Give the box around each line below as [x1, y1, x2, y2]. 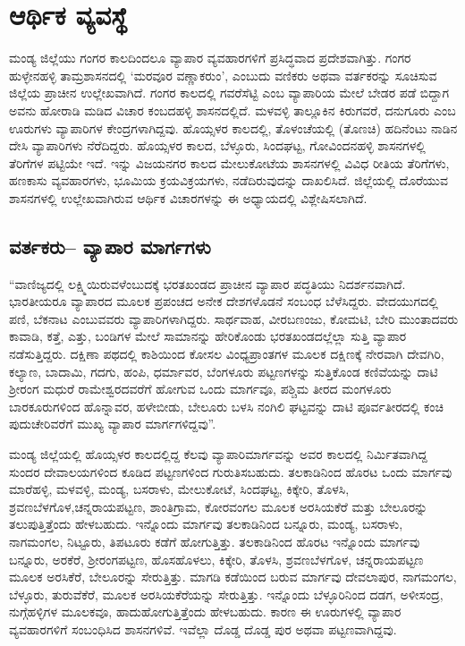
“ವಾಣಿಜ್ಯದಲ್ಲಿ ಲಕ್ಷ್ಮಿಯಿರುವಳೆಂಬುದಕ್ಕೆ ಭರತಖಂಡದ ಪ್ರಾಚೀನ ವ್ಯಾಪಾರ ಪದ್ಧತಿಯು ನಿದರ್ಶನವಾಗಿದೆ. [9, 274, 406, 293]
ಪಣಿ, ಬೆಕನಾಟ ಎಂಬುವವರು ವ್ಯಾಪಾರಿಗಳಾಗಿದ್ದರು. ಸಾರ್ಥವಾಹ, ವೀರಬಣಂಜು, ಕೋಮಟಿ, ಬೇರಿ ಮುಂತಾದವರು [9, 309, 459, 327]
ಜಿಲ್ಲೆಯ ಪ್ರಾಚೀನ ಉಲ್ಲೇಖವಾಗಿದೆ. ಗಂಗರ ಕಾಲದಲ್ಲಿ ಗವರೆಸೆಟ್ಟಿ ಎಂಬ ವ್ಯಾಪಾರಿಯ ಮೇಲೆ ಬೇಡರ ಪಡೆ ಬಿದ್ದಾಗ [9, 83, 450, 102]
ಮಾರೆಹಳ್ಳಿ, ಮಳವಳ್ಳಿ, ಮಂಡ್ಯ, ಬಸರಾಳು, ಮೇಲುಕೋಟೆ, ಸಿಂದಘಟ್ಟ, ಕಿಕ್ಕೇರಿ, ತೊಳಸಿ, [9, 480, 350, 498]
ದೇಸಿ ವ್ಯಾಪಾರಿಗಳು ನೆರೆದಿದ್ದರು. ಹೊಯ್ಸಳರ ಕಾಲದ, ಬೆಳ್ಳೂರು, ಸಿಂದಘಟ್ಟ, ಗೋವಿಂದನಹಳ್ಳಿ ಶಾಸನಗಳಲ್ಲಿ [9, 136, 426, 155]
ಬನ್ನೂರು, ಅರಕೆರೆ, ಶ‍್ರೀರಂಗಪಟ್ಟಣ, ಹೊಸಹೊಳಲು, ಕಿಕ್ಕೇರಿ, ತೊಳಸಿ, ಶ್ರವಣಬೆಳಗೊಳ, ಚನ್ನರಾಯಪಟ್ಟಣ [9, 549, 424, 568]
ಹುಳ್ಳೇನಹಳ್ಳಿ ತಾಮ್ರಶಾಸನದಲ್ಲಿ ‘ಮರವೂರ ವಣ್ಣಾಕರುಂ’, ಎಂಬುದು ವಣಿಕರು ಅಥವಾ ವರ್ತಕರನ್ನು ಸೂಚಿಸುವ [9, 65, 437, 84]
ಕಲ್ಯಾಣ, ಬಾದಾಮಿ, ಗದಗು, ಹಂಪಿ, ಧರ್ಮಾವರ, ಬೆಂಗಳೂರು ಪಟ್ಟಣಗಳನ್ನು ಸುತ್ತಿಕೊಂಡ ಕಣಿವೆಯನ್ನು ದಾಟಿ [9, 361, 438, 380]
